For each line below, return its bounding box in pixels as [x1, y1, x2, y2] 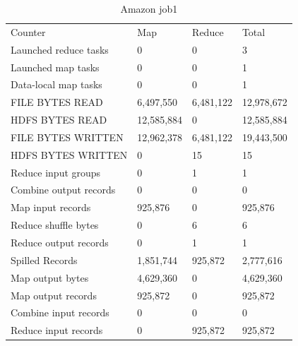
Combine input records [11, 305, 109, 320]
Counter [11, 24, 46, 39]
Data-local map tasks [11, 77, 102, 92]
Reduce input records [11, 323, 103, 338]
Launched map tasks [11, 59, 100, 74]
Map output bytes [11, 270, 89, 285]
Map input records [11, 200, 91, 215]
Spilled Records [11, 252, 78, 267]
